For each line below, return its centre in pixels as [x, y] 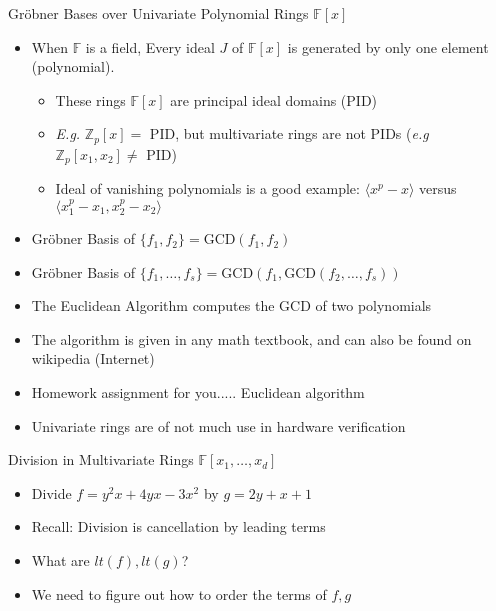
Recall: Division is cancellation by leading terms [178, 526]
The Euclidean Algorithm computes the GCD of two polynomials [231, 305]
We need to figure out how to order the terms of [179, 593]
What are [60, 560]
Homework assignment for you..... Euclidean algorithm [198, 392]
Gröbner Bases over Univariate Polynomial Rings [158, 13]
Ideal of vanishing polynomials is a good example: [207, 188]
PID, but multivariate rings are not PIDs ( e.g [289, 133]
